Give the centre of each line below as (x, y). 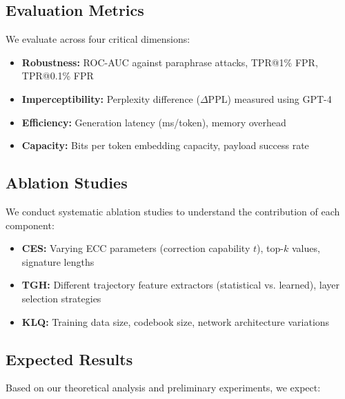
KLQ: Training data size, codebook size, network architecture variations (176, 321)
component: (30, 225)
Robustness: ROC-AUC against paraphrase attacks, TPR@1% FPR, (170, 62)
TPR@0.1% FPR (58, 76)
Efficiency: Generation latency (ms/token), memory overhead (154, 122)
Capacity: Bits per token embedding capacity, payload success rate (165, 145)
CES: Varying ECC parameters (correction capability (136, 248)
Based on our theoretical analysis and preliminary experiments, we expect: (163, 388)
